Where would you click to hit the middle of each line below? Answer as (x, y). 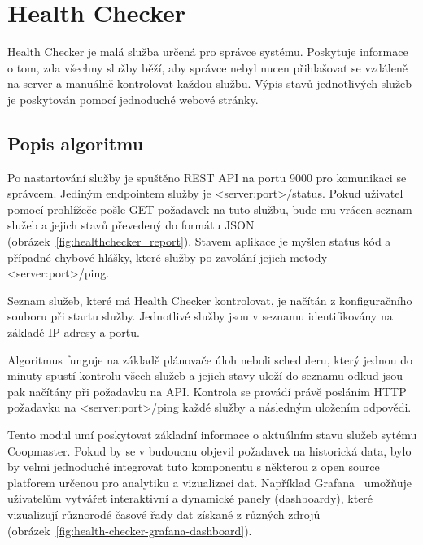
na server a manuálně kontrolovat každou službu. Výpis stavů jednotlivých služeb (210, 83)
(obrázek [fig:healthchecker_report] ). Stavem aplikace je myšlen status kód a (199, 241)
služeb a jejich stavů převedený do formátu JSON (131, 225)
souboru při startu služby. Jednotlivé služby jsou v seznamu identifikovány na (200, 316)
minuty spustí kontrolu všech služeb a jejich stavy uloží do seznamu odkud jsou (205, 375)
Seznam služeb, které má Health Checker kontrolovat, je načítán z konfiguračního (210, 300)
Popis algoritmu (76, 143)
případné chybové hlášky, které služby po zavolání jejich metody (168, 257)
